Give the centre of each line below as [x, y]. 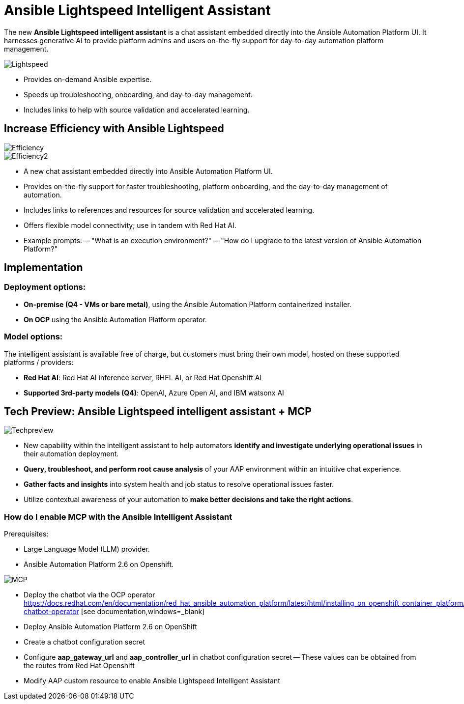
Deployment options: [45, 287]
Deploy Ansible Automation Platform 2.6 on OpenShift [110, 627]
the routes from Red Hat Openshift [79, 666]
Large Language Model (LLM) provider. [87, 549]
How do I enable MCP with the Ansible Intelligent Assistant [118, 517]
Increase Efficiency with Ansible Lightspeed [114, 129]
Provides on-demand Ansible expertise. [88, 79]
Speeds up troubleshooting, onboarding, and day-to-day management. [138, 94]
